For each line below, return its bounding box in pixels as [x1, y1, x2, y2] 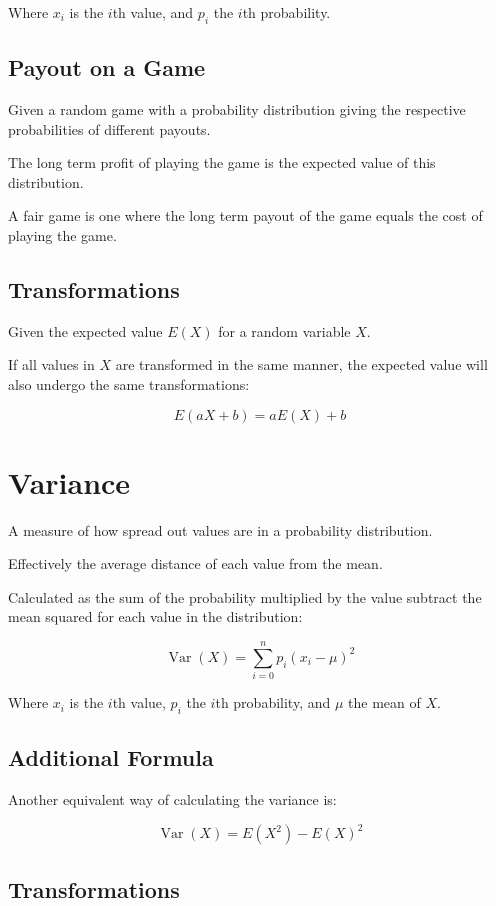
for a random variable [218, 320, 351, 341]
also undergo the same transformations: [8, 373, 250, 394]
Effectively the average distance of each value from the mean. [8, 553, 383, 574]
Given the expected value [8, 320, 163, 341]
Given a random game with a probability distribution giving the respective [8, 99, 466, 119]
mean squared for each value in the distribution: [8, 606, 303, 627]
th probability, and [215, 692, 331, 713]
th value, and [112, 2, 194, 22]
